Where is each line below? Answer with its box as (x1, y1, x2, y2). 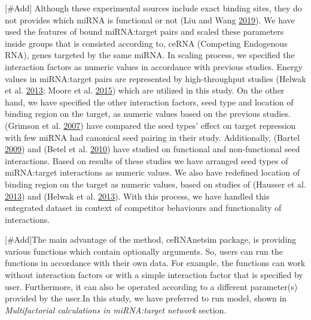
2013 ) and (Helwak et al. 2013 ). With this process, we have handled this (5, 189, 270, 202)
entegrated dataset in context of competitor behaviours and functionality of (5, 201, 282, 214)
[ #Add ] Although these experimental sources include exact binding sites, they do (5, 2, 302, 14)
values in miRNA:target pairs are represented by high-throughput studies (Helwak (5, 72, 306, 84)
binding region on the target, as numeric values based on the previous (5, 107, 261, 120)
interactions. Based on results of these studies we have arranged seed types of (5, 154, 288, 167)
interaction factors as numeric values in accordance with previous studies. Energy (5, 60, 303, 73)
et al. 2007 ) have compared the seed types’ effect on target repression (42, 119, 296, 131)
